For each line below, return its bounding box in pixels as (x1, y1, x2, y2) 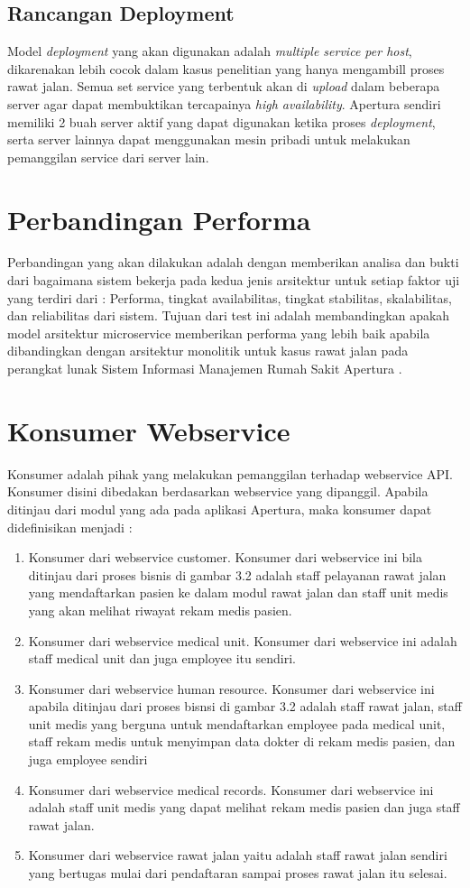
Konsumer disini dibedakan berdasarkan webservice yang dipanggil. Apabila (7, 482, 429, 501)
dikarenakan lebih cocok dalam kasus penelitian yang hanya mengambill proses (7, 59, 445, 78)
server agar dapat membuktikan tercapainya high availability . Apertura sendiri (7, 94, 441, 113)
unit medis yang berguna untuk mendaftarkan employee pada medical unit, (28, 714, 446, 733)
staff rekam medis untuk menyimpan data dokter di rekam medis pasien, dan (28, 732, 456, 751)
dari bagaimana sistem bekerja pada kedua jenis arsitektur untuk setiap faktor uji (7, 271, 460, 290)
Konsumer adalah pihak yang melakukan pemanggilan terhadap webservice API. (7, 464, 454, 483)
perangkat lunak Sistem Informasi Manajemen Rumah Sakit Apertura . (7, 359, 402, 378)
